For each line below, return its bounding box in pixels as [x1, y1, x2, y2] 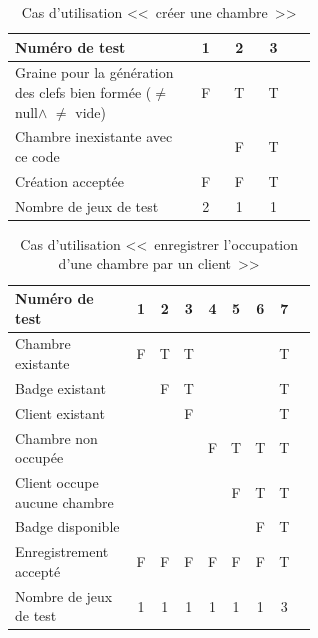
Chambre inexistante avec [15, 126, 173, 147]
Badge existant [15, 377, 106, 398]
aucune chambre [15, 491, 114, 512]
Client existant [15, 402, 105, 423]
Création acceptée [15, 170, 124, 191]
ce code [15, 146, 60, 167]
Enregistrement [15, 541, 109, 562]
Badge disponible [15, 516, 120, 537]
